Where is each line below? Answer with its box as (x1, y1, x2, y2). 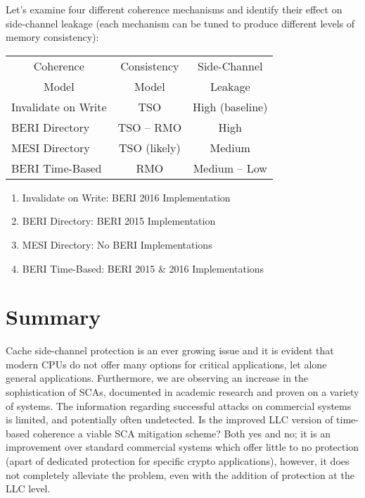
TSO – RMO (117, 118, 182, 135)
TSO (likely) (119, 139, 181, 156)
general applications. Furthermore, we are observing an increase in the (6, 371, 309, 385)
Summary (6, 302, 101, 331)
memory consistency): (6, 30, 99, 44)
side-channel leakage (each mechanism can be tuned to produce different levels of (6, 15, 355, 30)
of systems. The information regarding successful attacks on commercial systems (6, 398, 352, 413)
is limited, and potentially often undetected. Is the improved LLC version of (6, 412, 333, 427)
